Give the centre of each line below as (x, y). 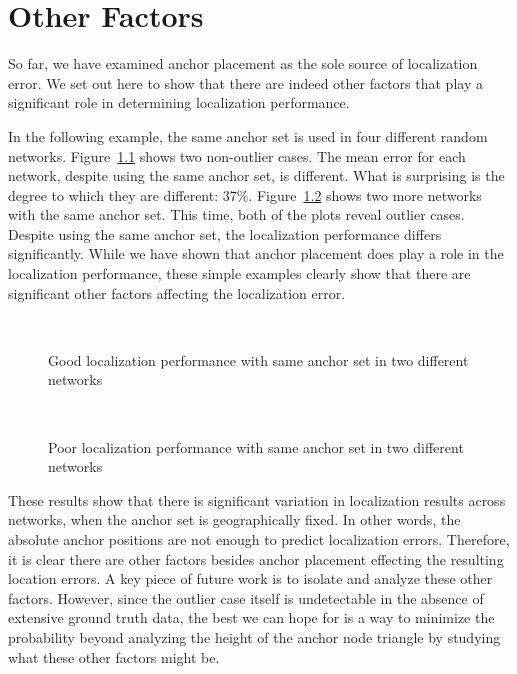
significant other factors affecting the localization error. (177, 292)
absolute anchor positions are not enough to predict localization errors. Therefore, (259, 539)
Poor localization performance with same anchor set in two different (256, 446)
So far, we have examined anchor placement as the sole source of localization (243, 63)
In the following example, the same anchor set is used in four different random (248, 135)
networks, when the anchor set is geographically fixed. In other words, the (234, 519)
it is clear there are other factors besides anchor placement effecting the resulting (256, 558)
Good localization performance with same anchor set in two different (258, 359)
